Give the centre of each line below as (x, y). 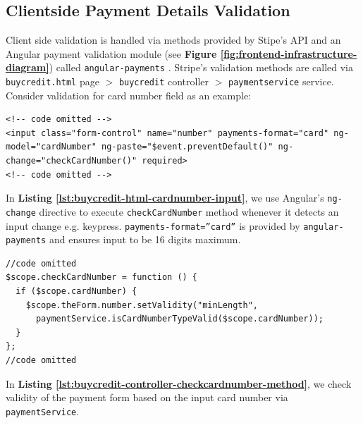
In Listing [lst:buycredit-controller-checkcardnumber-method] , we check (179, 383)
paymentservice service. (281, 81)
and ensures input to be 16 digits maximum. (145, 239)
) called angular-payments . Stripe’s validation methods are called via (201, 67)
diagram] (27, 67)
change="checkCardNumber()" (72, 161)
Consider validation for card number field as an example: (128, 95)
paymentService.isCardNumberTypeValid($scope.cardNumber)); (180, 319)
